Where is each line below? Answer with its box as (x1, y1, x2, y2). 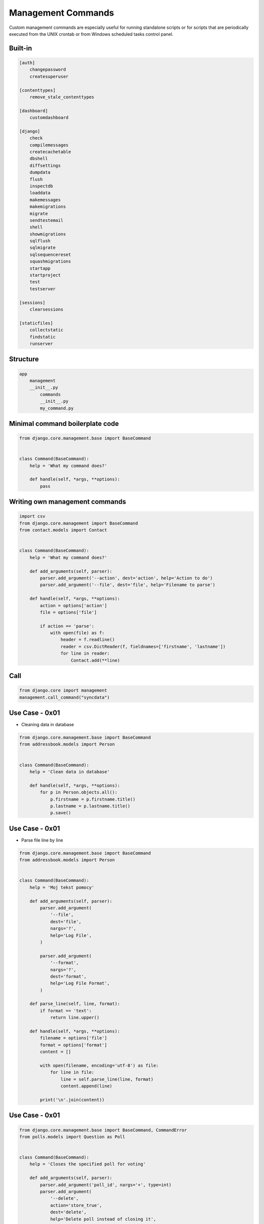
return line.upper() (50, 1015, 100, 1020)
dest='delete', (50, 1209, 87, 1215)
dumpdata (29, 169, 51, 175)
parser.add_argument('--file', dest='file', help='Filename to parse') (40, 582, 216, 588)
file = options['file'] (40, 610, 97, 615)
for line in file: (50, 1070, 95, 1075)
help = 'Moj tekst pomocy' (29, 884, 95, 890)
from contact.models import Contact (19, 527, 108, 533)
